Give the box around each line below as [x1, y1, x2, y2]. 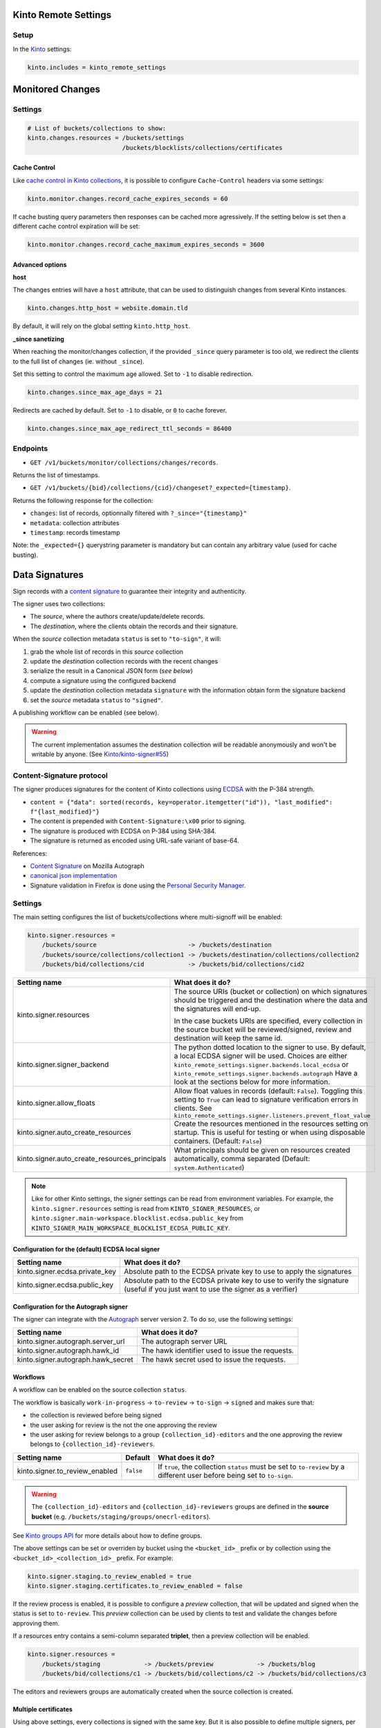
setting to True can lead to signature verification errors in [174, 1095, 359, 1105]
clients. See [174, 1103, 212, 1113]
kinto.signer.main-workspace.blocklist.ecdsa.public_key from [31, 1214, 243, 1223]
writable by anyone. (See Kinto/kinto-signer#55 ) [31, 750, 169, 758]
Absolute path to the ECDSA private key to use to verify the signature [123, 1276, 349, 1285]
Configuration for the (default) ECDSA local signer [12, 1245, 160, 1253]
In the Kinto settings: [12, 45, 72, 53]
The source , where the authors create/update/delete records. [30, 612, 205, 621]
